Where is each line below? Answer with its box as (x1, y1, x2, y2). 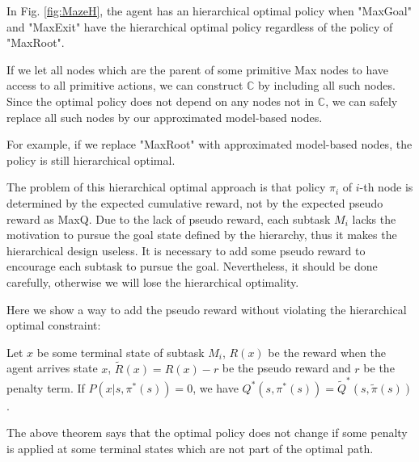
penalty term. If (6, 379, 85, 396)
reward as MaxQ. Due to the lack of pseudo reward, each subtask (6, 210, 331, 227)
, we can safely (325, 92, 398, 109)
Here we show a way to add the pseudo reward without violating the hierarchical (6, 300, 407, 317)
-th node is (359, 178, 413, 195)
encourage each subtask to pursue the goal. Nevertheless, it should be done (6, 258, 378, 275)
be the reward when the (268, 343, 386, 360)
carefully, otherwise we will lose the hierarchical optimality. (6, 273, 299, 290)
